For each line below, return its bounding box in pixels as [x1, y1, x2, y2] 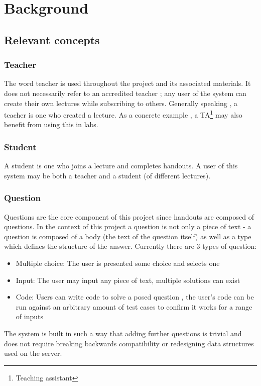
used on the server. [4, 348, 62, 358]
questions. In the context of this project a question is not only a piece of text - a [4, 221, 251, 232]
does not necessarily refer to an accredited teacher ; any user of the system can [4, 87, 246, 98]
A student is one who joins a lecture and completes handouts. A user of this [4, 160, 238, 171]
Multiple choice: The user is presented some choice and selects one [16, 258, 220, 268]
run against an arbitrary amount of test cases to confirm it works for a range [16, 301, 252, 312]
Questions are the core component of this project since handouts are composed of [4, 211, 254, 222]
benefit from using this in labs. [4, 119, 98, 130]
